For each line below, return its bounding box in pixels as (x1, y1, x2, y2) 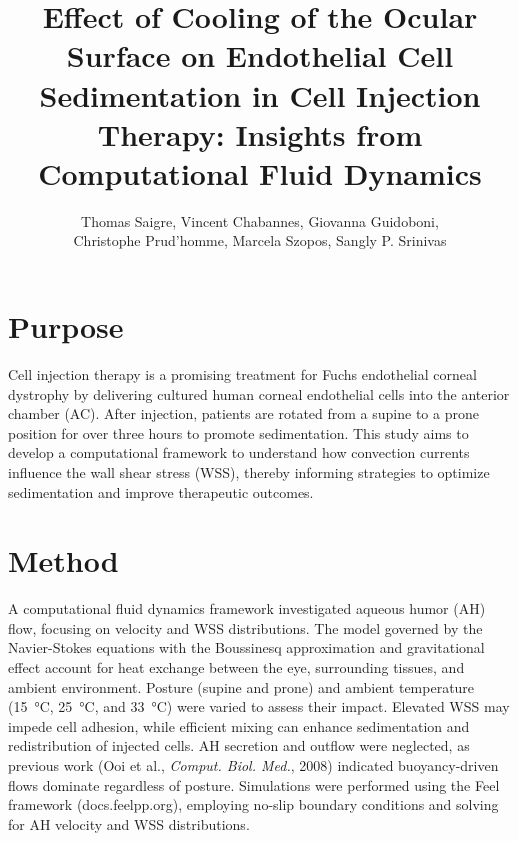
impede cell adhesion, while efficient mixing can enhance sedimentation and (8, 715, 470, 736)
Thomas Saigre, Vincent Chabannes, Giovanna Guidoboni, (81, 210, 439, 231)
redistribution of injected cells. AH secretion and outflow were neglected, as (8, 735, 470, 756)
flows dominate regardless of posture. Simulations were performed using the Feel (8, 774, 500, 795)
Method (8, 540, 119, 581)
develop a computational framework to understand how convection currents (8, 442, 470, 463)
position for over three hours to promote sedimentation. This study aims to (8, 422, 469, 443)
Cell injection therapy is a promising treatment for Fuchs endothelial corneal (8, 364, 477, 384)
